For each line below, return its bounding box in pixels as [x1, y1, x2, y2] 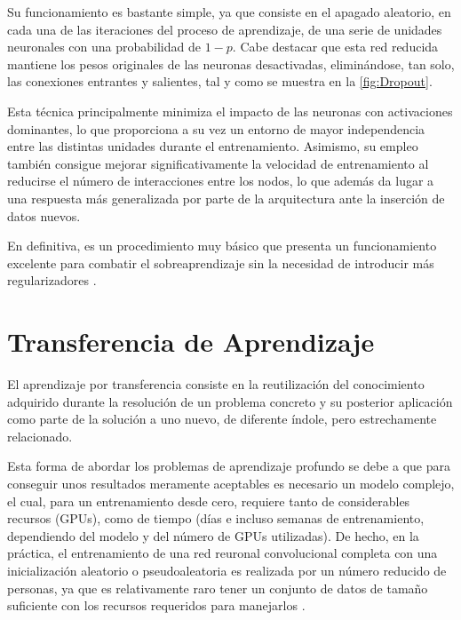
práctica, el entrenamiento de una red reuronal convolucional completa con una [7, 544, 438, 562]
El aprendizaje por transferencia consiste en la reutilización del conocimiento [7, 375, 425, 393]
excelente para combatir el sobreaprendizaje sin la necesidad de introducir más [7, 253, 434, 272]
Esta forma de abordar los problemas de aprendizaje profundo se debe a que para [7, 457, 450, 475]
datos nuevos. [7, 206, 81, 225]
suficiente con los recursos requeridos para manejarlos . [7, 596, 306, 615]
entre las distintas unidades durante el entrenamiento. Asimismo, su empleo [7, 137, 418, 155]
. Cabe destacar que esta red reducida [232, 37, 439, 56]
